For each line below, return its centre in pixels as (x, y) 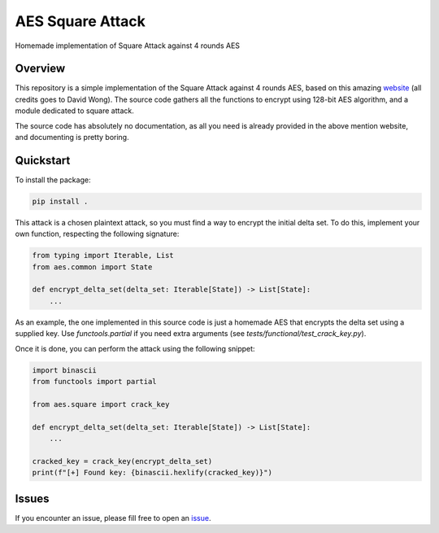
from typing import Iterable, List (103, 256)
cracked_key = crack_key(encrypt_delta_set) (122, 461)
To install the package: (53, 180)
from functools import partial (95, 381)
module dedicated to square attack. (74, 111)
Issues (32, 498)
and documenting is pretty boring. (72, 138)
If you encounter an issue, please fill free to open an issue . (113, 518)
